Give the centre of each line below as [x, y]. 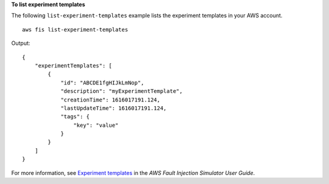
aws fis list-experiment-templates [75, 29]
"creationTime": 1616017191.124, [111, 100]
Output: [21, 43]
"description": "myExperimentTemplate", [122, 91]
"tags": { [75, 117]
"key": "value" [96, 125]
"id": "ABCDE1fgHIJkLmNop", [102, 83]
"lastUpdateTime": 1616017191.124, [114, 108]
